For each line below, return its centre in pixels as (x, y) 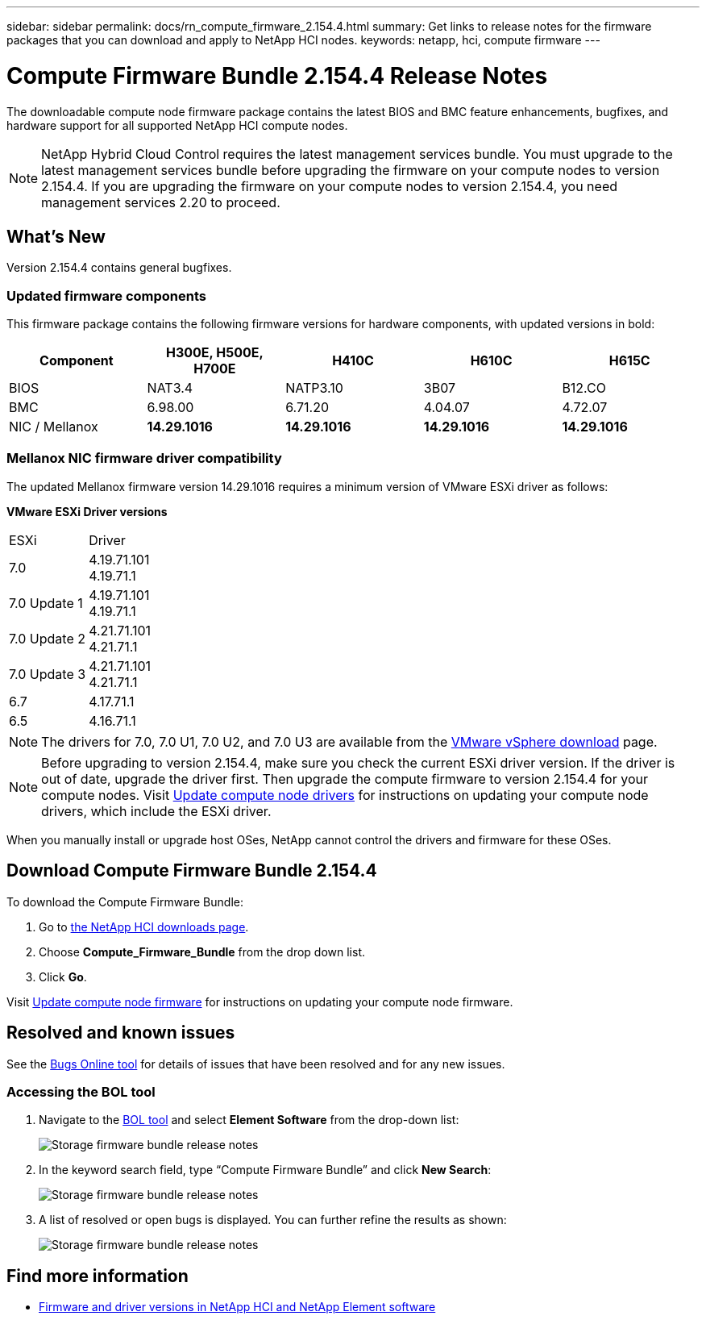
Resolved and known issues (121, 1033)
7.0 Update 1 (46, 603)
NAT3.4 (170, 388)
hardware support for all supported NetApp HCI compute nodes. (177, 125)
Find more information (98, 1276)
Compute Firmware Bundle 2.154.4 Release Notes (277, 75)
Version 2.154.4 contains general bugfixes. (119, 268)
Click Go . (63, 976)
